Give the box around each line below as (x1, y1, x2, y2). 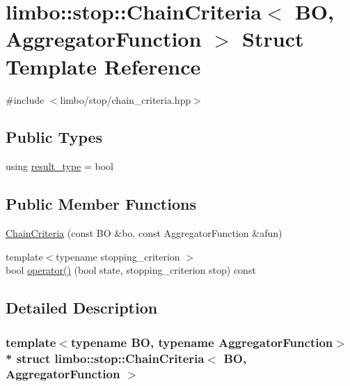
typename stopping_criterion (56, 249, 180, 263)
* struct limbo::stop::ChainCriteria (6, 349, 205, 366)
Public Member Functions (6, 193, 196, 215)
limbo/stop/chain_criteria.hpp (60, 92, 191, 107)
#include (6, 92, 45, 107)
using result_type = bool (6, 159, 114, 173)
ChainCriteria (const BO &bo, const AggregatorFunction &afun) (6, 226, 283, 240)
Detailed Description (6, 297, 158, 318)
